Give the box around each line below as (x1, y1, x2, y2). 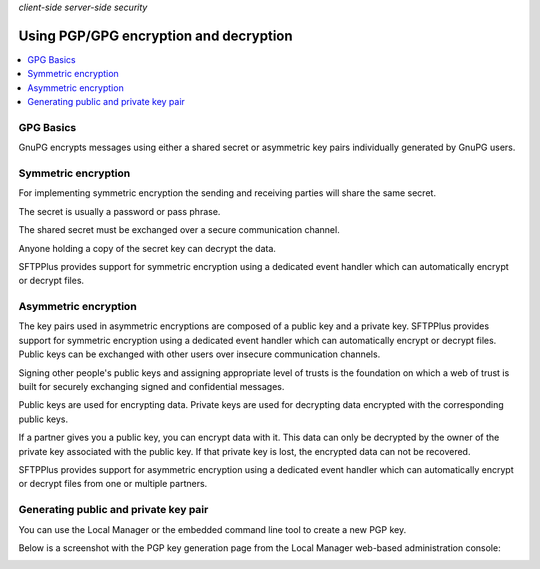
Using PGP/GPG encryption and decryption (18, 27, 294, 44)
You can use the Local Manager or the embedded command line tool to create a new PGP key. (18, 523, 407, 535)
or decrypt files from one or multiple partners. (18, 478, 208, 490)
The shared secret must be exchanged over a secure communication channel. (18, 224, 340, 236)
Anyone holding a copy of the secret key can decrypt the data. (18, 242, 277, 254)
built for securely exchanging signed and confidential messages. (18, 381, 285, 393)
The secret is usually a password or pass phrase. (18, 205, 221, 217)
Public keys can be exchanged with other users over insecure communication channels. (18, 348, 381, 360)
